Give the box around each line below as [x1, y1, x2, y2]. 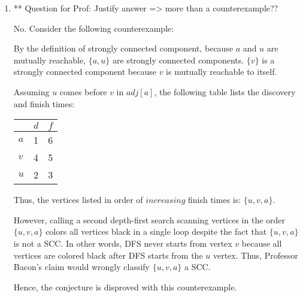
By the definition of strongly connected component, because [13, 42, 234, 54]
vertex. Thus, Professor [213, 248, 298, 261]
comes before [59, 85, 107, 98]
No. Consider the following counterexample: [13, 22, 174, 34]
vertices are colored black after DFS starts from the [13, 248, 203, 261]
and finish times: [13, 97, 75, 110]
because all [241, 237, 282, 249]
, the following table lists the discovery [154, 85, 296, 98]
